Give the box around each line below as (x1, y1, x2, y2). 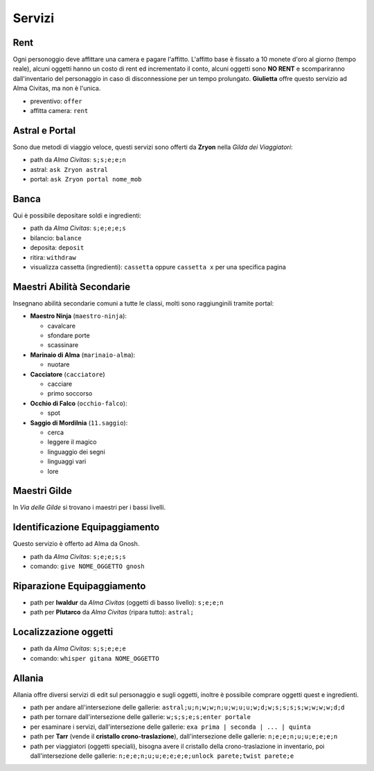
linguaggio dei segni (47, 447, 105, 456)
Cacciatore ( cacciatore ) (30, 370, 105, 378)
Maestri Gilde (12, 485, 72, 497)
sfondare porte (47, 331, 90, 339)
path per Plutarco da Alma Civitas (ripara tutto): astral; (30, 608, 194, 617)
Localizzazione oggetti (12, 626, 114, 638)
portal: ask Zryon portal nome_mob (30, 175, 142, 184)
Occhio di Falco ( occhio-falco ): (30, 399, 127, 407)
